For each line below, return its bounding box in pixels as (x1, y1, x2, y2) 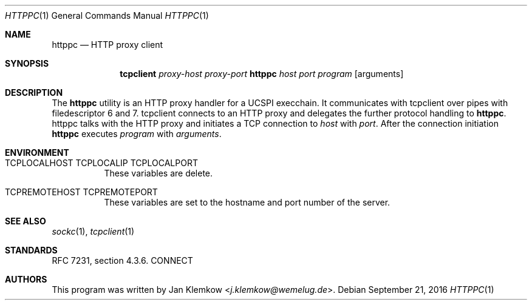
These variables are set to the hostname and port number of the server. (104, 197, 390, 207)
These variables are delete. (104, 168, 213, 178)
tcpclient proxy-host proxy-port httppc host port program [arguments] (120, 69, 404, 79)
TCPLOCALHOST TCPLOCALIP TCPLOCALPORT (5, 158, 198, 168)
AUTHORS (5, 274, 47, 284)
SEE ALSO (5, 216, 46, 226)
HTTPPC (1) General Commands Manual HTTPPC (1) (5, 10, 209, 21)
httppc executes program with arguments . (52, 129, 222, 139)
